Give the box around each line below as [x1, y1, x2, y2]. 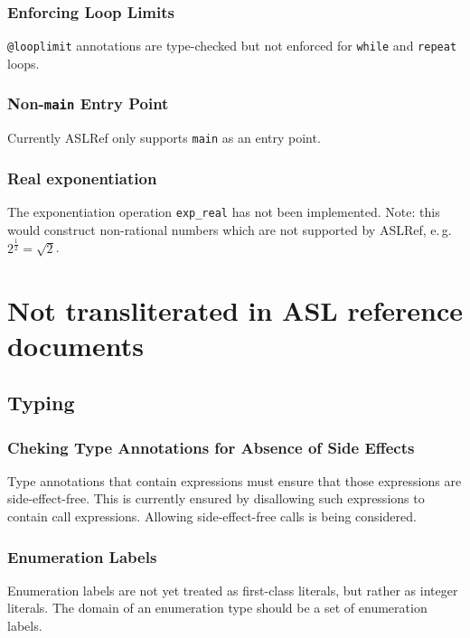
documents [7, 326, 144, 363]
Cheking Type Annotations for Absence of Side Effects [7, 436, 415, 458]
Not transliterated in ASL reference [7, 291, 464, 328]
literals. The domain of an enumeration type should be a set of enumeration [7, 598, 428, 617]
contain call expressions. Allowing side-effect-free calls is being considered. [7, 507, 417, 526]
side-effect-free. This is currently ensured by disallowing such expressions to [7, 489, 425, 508]
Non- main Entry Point [7, 92, 169, 115]
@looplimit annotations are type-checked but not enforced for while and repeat [7, 36, 457, 55]
